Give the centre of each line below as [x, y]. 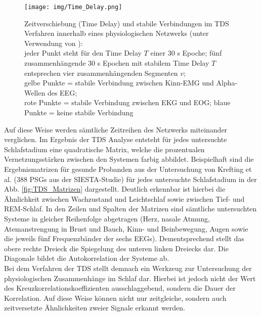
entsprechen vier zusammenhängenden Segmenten [101, 73]
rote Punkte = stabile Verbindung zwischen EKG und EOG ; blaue [127, 102]
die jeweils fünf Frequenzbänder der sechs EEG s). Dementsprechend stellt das [124, 238]
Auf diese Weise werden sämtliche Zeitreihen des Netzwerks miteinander [116, 129]
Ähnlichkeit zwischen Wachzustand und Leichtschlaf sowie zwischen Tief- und [124, 198]
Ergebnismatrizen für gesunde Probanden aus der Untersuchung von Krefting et [128, 169]
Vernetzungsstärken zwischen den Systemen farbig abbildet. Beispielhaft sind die [129, 159]
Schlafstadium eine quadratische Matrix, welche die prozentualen [104, 149]
